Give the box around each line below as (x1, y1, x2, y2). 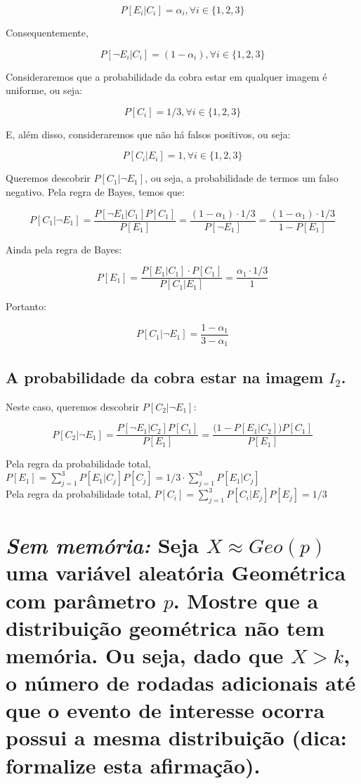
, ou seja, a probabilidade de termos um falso (145, 171, 339, 185)
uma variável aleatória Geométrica (6, 558, 346, 587)
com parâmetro (6, 585, 156, 614)
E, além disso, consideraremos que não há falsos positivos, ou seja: (6, 126, 291, 141)
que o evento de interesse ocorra (6, 696, 325, 724)
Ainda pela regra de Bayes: (6, 241, 122, 256)
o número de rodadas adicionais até (6, 668, 356, 697)
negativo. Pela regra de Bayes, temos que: (6, 184, 185, 199)
